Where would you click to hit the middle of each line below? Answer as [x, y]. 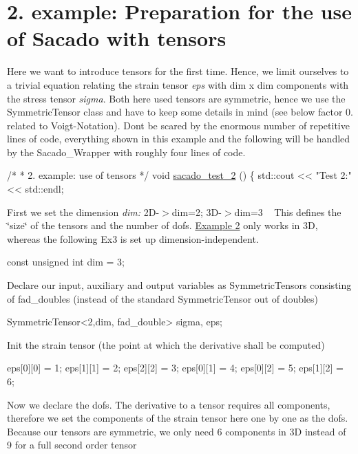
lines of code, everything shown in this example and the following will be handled [179, 139]
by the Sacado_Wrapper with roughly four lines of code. [126, 152]
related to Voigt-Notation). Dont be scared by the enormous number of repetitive [178, 125]
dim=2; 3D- [197, 212]
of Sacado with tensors [117, 38]
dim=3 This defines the [288, 212]
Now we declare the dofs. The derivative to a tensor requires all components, [169, 404]
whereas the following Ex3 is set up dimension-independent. [133, 238]
